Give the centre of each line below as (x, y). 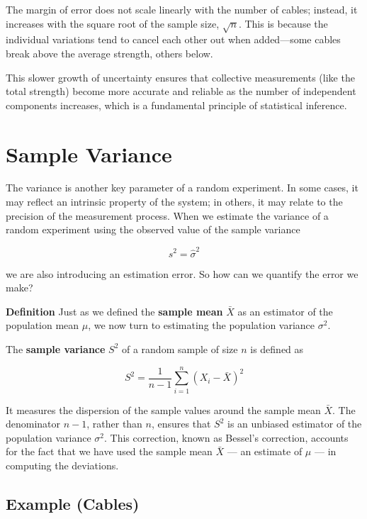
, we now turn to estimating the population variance (202, 325)
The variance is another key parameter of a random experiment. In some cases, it (182, 188)
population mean (43, 325)
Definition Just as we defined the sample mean (114, 311)
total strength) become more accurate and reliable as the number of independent (181, 91)
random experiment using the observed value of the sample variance (153, 229)
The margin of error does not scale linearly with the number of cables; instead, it (182, 9)
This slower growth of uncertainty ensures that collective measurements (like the (180, 77)
